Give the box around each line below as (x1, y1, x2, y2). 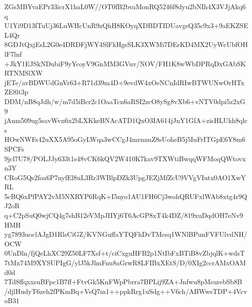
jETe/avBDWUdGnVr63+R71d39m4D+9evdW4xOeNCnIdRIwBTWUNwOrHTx (4, 77, 245, 87)
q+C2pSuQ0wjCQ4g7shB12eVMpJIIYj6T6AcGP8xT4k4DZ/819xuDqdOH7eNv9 (4, 210, 243, 220)
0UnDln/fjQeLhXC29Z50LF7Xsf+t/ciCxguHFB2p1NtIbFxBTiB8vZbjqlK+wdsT (4, 248, 245, 258)
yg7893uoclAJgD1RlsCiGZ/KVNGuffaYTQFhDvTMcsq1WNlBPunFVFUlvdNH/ (4, 229, 247, 239)
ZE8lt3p (4, 87, 29, 97)
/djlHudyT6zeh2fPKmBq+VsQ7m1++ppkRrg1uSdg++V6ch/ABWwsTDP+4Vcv (4, 286, 247, 296)
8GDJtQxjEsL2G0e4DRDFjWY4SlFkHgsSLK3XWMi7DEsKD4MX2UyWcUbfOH (4, 39, 248, 49)
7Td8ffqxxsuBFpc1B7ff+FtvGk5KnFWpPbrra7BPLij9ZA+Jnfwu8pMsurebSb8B (4, 276, 242, 287)
